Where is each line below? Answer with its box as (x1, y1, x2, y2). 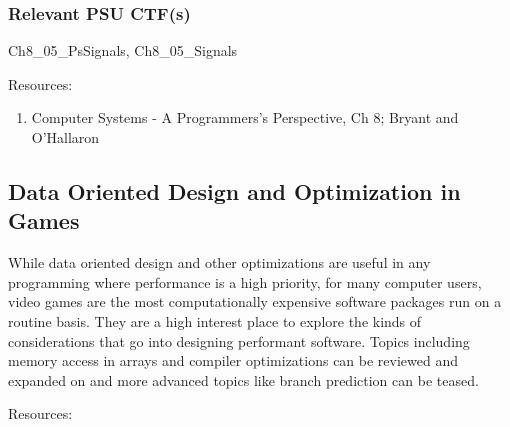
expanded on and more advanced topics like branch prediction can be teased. (8, 369, 479, 390)
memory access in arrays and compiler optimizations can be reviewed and (8, 350, 459, 371)
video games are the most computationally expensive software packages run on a (8, 291, 502, 312)
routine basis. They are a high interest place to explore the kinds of (8, 310, 422, 331)
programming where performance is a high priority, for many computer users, (8, 271, 482, 292)
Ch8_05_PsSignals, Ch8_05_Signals (8, 40, 238, 61)
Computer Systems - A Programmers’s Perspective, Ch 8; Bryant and (31, 107, 459, 128)
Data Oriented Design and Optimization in (8, 175, 461, 206)
